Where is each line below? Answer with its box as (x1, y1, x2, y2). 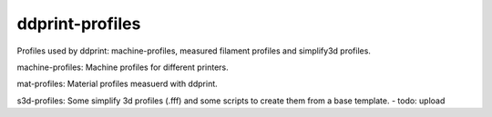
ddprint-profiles (16, 14, 141, 34)
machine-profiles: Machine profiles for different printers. (16, 62, 229, 73)
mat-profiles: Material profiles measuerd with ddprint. (16, 78, 218, 90)
